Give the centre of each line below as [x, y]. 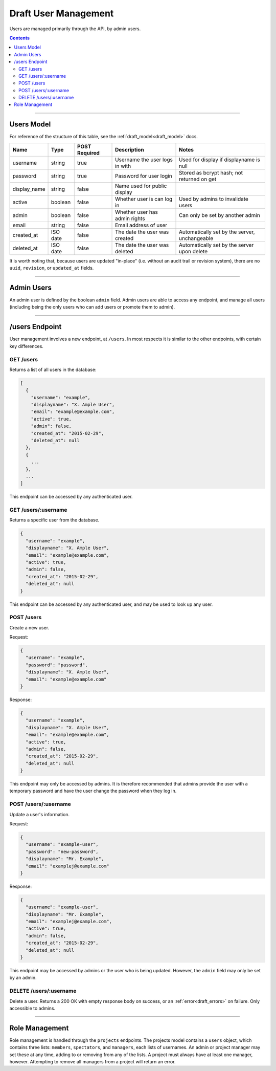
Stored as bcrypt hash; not [211, 172]
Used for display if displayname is [219, 160]
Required [88, 152]
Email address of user [141, 225]
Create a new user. [29, 627]
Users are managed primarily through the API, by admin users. [75, 29]
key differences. [26, 346]
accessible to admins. [32, 1008]
